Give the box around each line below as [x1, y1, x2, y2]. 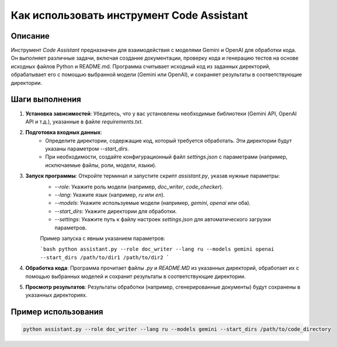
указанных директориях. [25, 291, 88, 298]
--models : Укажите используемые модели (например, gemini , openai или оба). [54, 200, 251, 207]
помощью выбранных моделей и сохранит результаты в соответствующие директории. [25, 273, 246, 280]
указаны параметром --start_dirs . [45, 145, 130, 152]
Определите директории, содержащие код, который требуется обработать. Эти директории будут [45, 137, 292, 144]
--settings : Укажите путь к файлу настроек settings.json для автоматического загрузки [54, 216, 272, 223]
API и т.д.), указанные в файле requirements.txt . [25, 118, 143, 125]
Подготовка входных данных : [25, 129, 102, 136]
